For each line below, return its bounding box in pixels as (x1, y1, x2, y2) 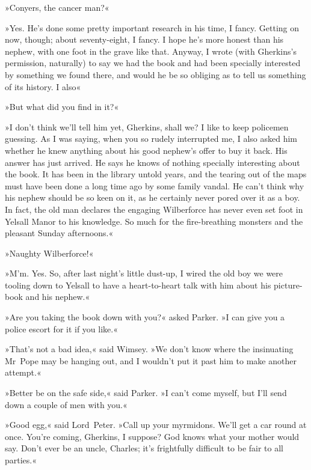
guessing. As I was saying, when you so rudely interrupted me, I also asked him (5, 132, 298, 145)
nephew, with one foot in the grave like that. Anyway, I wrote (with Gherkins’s (5, 44, 297, 57)
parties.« (5, 454, 37, 466)
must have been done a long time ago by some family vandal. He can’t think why (5, 179, 304, 192)
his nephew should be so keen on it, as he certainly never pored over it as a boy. (5, 191, 300, 204)
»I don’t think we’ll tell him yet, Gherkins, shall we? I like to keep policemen (5, 120, 289, 133)
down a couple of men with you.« (5, 398, 128, 410)
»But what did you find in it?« (5, 100, 119, 113)
